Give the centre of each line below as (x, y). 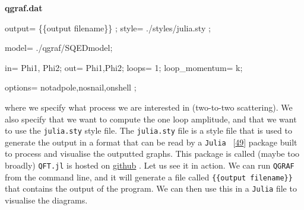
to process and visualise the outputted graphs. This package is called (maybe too (152, 154)
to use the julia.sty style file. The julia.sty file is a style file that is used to (148, 130)
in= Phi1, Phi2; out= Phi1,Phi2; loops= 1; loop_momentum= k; (124, 67)
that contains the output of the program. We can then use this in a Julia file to (151, 188)
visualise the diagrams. (46, 200)
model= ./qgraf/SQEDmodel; (59, 48)
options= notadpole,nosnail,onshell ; (71, 87)
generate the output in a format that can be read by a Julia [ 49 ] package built (151, 142)
